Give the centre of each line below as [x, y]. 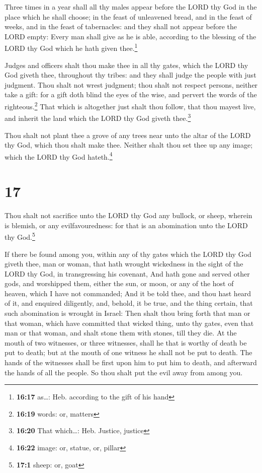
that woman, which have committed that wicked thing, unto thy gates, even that [129, 323]
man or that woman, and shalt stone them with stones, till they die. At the [121, 333]
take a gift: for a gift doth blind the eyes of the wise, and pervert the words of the [131, 94]
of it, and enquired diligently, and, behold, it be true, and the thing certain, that [129, 303]
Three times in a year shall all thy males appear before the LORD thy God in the [131, 7]
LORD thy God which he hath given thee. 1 [71, 47]
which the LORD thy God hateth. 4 [59, 156]
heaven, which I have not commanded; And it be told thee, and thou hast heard [128, 293]
